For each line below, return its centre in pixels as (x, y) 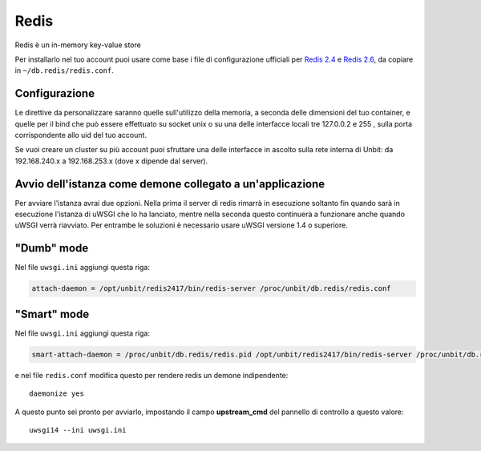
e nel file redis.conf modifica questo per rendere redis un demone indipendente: (152, 375)
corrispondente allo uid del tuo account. (81, 135)
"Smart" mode (52, 314)
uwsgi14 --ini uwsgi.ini (78, 430)
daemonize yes (57, 394)
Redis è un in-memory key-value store (78, 45)
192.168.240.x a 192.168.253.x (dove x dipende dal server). (111, 161)
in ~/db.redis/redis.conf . (64, 70)
